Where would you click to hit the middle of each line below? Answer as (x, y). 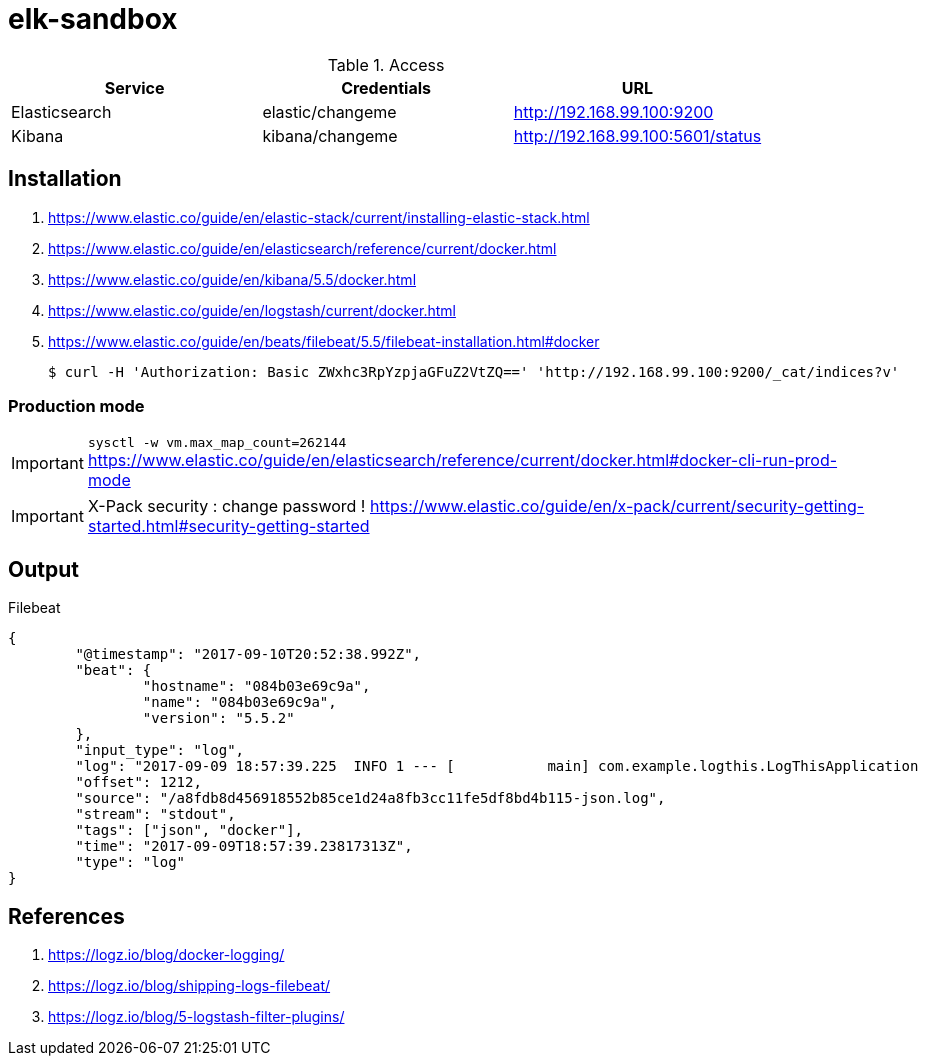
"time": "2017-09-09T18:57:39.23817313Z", (244, 846)
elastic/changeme (329, 111)
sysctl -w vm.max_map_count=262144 (217, 443)
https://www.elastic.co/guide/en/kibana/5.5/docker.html (232, 279)
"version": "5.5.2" (218, 718)
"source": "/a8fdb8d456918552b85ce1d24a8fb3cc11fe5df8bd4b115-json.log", (370, 798)
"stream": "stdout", (155, 814)
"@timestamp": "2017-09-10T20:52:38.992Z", (248, 654)
